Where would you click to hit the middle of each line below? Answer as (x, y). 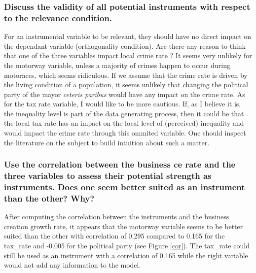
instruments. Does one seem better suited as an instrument (125, 187)
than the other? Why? (49, 198)
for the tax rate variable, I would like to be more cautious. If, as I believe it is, (123, 104)
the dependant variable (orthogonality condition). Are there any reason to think (125, 46)
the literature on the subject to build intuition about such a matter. (107, 142)
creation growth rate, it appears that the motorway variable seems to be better (124, 226)
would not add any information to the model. (73, 265)
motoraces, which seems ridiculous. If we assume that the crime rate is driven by (126, 75)
